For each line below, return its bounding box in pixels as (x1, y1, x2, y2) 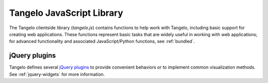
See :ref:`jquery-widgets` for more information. (9, 71, 105, 77)
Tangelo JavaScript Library (9, 7, 124, 18)
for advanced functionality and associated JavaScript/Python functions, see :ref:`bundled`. (9, 39, 195, 44)
